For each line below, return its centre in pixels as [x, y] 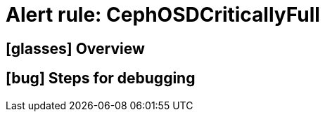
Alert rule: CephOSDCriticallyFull [163, 15]
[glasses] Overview [75, 48]
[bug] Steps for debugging [101, 78]
